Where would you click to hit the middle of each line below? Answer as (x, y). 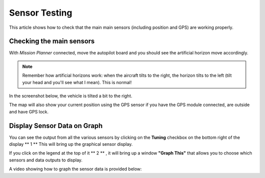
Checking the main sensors (52, 41)
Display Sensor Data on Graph (56, 125)
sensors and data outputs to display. (46, 160)
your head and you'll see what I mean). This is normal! (77, 82)
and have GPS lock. (29, 111)
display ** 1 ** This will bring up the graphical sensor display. (71, 144)
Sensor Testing (41, 13)
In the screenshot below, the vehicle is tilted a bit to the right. (71, 96)
